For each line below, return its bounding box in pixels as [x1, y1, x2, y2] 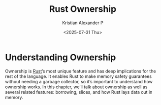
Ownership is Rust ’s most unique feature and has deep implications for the [5, 68, 156, 74]
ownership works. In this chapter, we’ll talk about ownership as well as [5, 84, 148, 90]
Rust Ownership [49, 3, 117, 15]
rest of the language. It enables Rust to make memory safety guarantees [5, 73, 152, 79]
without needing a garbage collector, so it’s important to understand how [5, 78, 153, 84]
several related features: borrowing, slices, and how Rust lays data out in [5, 89, 153, 95]
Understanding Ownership [5, 52, 116, 63]
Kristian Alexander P [62, 20, 103, 26]
